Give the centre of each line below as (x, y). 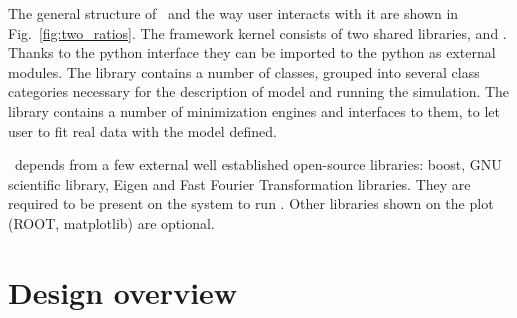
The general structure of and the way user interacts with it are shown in (233, 13)
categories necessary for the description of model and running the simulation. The (259, 91)
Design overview (123, 291)
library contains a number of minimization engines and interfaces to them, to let (254, 110)
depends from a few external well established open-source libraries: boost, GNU (258, 164)
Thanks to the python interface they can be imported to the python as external (252, 52)
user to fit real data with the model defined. (142, 130)
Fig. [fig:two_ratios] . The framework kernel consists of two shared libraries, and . (257, 32)
